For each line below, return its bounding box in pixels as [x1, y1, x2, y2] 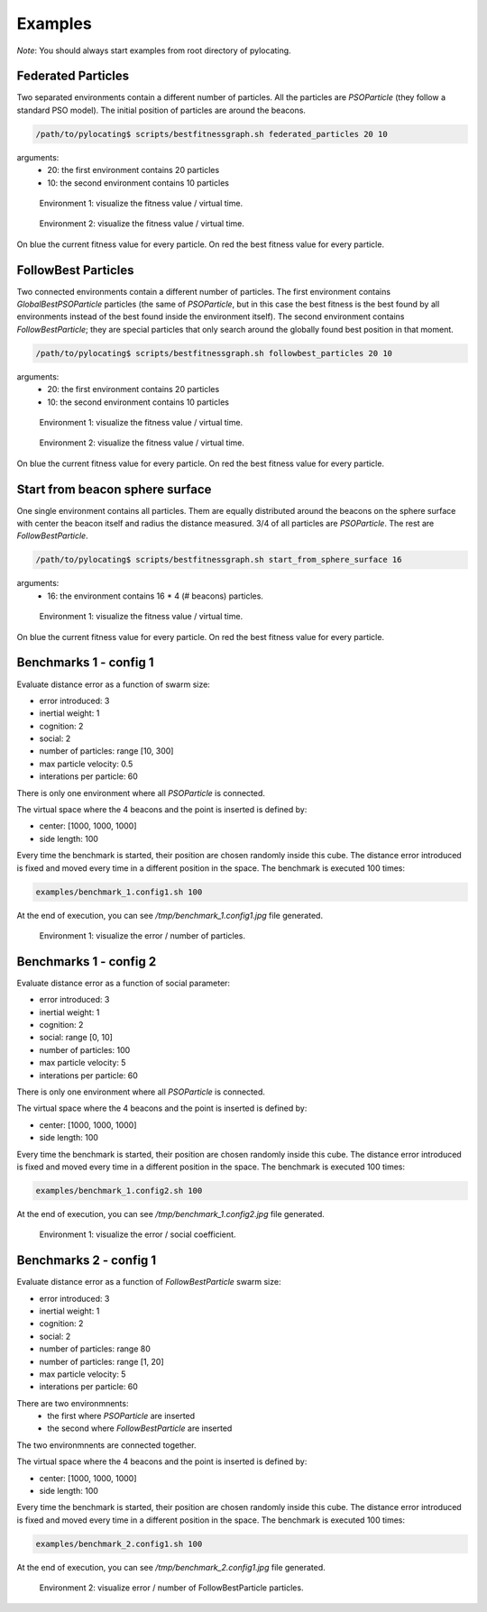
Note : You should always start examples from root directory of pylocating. [16, 45, 292, 56]
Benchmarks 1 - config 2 [16, 954, 157, 969]
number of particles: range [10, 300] [39, 746, 174, 756]
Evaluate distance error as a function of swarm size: [16, 679, 211, 690]
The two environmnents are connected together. [16, 1439, 197, 1451]
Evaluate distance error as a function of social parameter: [16, 977, 230, 988]
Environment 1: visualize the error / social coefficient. [39, 1229, 236, 1240]
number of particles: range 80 [39, 1343, 151, 1354]
